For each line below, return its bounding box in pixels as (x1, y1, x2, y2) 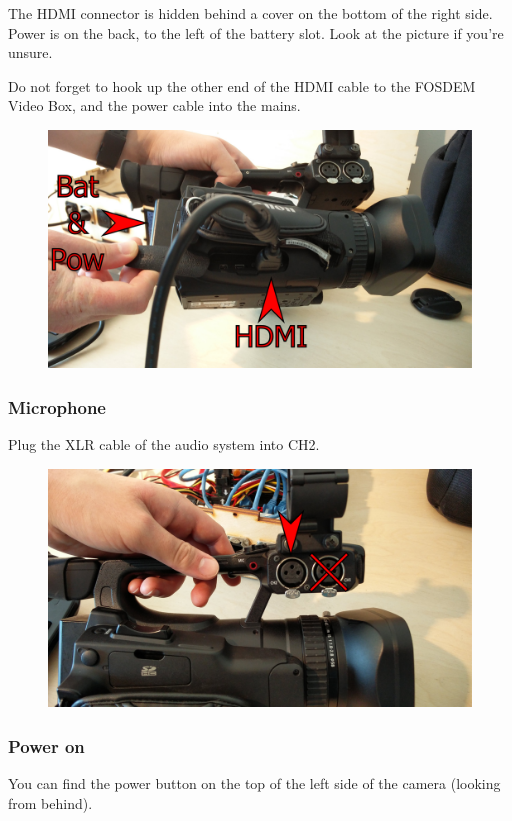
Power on (8, 733, 85, 758)
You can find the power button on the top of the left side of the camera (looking (8, 773, 501, 794)
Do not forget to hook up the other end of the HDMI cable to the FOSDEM (8, 75, 476, 96)
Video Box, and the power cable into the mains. (8, 95, 301, 116)
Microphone (8, 394, 106, 419)
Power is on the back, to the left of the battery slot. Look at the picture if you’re (8, 22, 504, 43)
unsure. (8, 42, 53, 63)
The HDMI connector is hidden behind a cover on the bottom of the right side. (8, 3, 493, 23)
